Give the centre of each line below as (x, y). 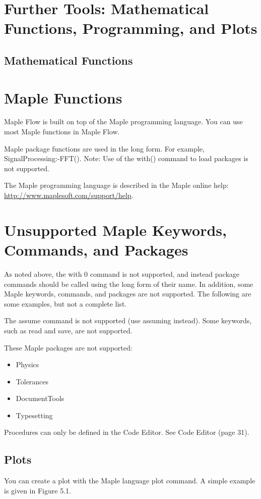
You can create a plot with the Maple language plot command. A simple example (130, 481)
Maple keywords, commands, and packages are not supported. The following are (128, 294)
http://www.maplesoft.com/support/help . (69, 195)
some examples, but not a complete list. (66, 303)
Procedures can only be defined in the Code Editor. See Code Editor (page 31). (127, 432)
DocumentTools (40, 398)
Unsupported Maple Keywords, (116, 230)
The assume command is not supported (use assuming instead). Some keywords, (128, 320)
